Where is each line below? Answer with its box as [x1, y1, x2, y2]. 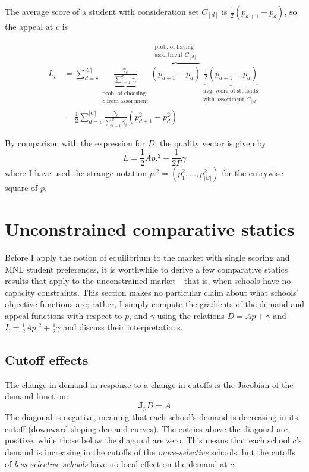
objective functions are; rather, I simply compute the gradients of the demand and [5, 298, 305, 310]
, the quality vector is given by [154, 136, 266, 149]
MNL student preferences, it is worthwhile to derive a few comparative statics [5, 262, 288, 275]
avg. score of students [203, 88, 258, 95]
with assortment [203, 96, 245, 103]
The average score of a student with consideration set [5, 5, 199, 17]
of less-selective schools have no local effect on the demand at [5, 457, 228, 470]
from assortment [106, 98, 149, 105]
